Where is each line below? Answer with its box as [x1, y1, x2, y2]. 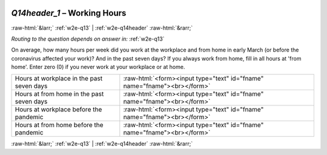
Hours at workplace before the [15, 105, 102, 114]
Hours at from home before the [15, 121, 104, 130]
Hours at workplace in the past [15, 74, 103, 83]
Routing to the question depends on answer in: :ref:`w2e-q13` [11, 35, 165, 42]
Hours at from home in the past [15, 90, 104, 98]
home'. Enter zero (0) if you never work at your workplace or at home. [11, 64, 185, 71]
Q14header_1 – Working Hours [11, 8, 127, 18]
